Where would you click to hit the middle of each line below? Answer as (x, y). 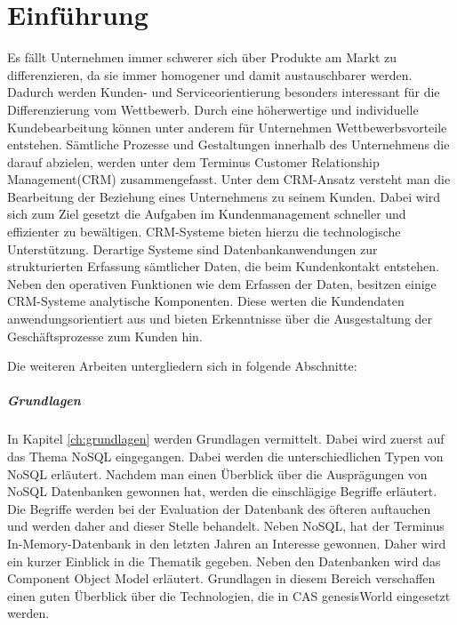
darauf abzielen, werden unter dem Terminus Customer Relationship (193, 161)
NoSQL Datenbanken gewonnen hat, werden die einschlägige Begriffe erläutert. (222, 491)
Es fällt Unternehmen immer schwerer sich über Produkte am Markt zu (202, 57)
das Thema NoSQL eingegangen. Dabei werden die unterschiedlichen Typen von (225, 456)
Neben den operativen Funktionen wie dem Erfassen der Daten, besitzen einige (222, 283)
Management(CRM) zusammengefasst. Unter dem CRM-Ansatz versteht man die (229, 179)
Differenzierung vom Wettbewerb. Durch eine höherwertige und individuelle (213, 109)
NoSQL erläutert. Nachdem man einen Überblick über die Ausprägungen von (217, 473)
